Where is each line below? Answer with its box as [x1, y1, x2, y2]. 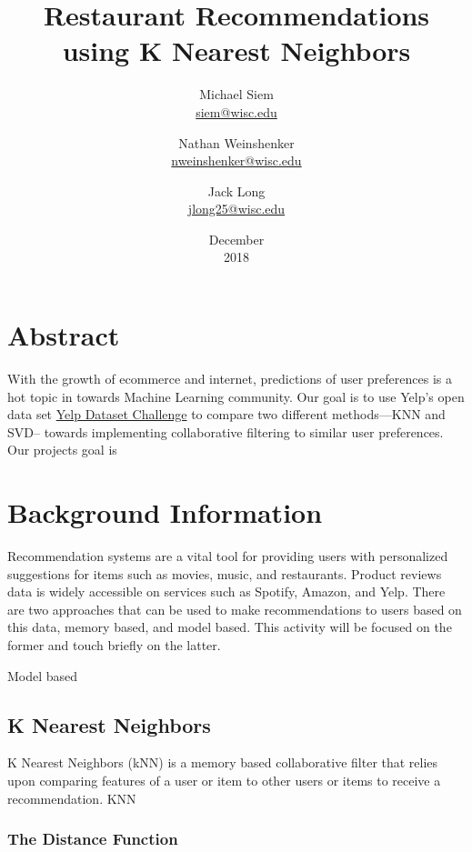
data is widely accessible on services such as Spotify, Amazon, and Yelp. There [7, 582, 446, 601]
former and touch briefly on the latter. [7, 636, 221, 655]
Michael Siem [199, 85, 274, 104]
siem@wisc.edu [196, 102, 277, 121]
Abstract [7, 316, 120, 354]
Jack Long [207, 181, 266, 200]
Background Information [7, 494, 323, 531]
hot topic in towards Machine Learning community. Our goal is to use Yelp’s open [7, 386, 465, 406]
